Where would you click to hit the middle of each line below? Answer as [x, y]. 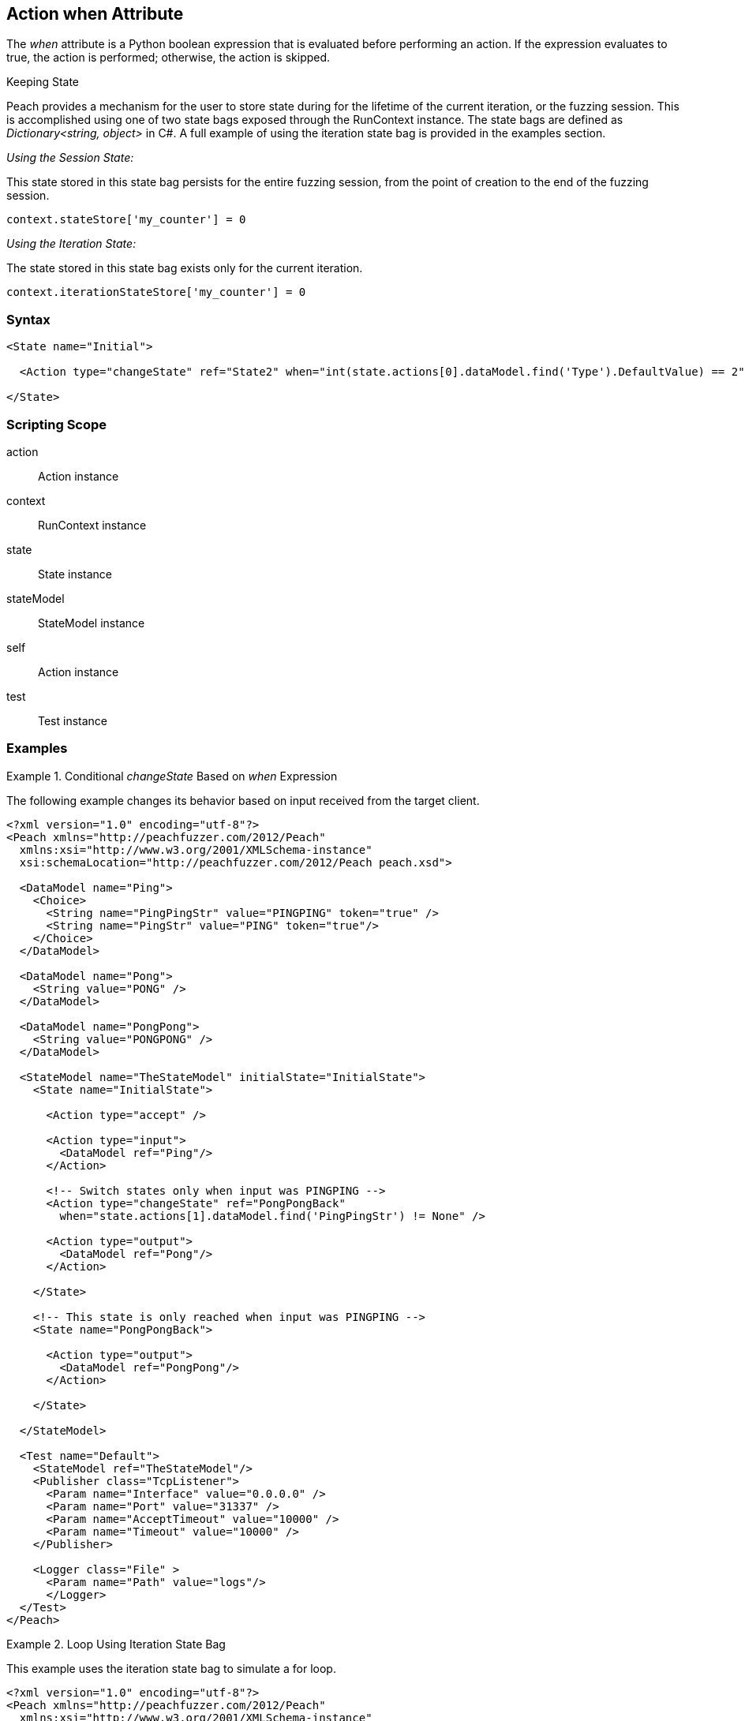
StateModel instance [92, 623]
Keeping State [43, 82]
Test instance [73, 720]
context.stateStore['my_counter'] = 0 [126, 220]
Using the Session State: [70, 158]
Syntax [28, 319]
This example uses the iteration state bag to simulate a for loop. [171, 1668]
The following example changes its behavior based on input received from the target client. [243, 800]
